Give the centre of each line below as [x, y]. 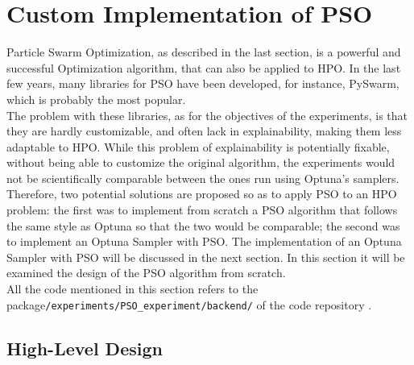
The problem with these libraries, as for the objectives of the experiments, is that [207, 115]
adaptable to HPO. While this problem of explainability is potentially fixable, [198, 146]
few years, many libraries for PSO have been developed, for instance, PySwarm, [203, 83]
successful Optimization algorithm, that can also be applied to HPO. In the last [204, 67]
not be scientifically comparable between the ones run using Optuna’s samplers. [203, 178]
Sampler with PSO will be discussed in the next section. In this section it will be [206, 257]
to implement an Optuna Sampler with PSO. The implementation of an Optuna [204, 241]
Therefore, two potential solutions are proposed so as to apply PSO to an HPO [202, 194]
